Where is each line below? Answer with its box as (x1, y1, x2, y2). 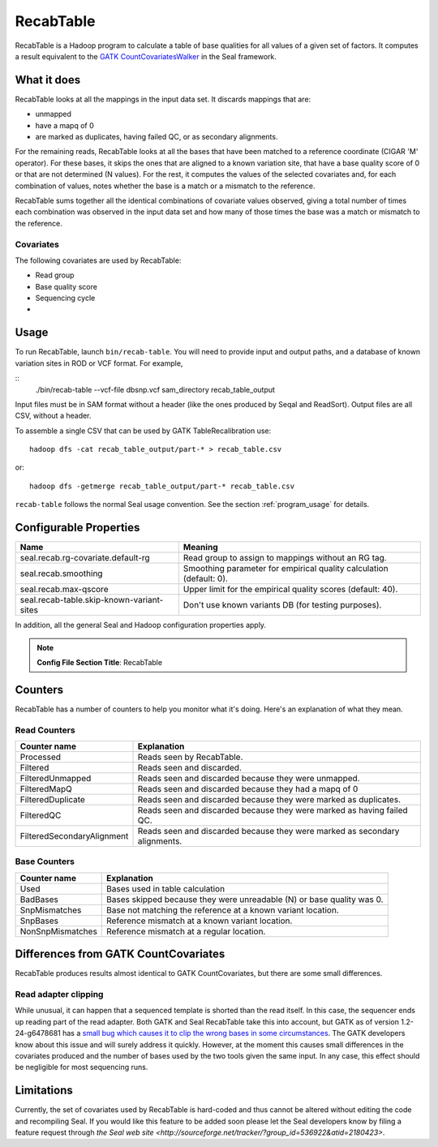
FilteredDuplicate (19, 794, 85, 805)
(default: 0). (182, 573, 229, 584)
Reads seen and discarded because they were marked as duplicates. (137, 794, 401, 805)
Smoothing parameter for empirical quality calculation (182, 563, 389, 574)
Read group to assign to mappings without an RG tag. (182, 552, 387, 564)
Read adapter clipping (15, 989, 104, 1000)
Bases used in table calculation (106, 883, 225, 894)
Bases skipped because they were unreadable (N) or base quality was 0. (106, 893, 384, 904)
